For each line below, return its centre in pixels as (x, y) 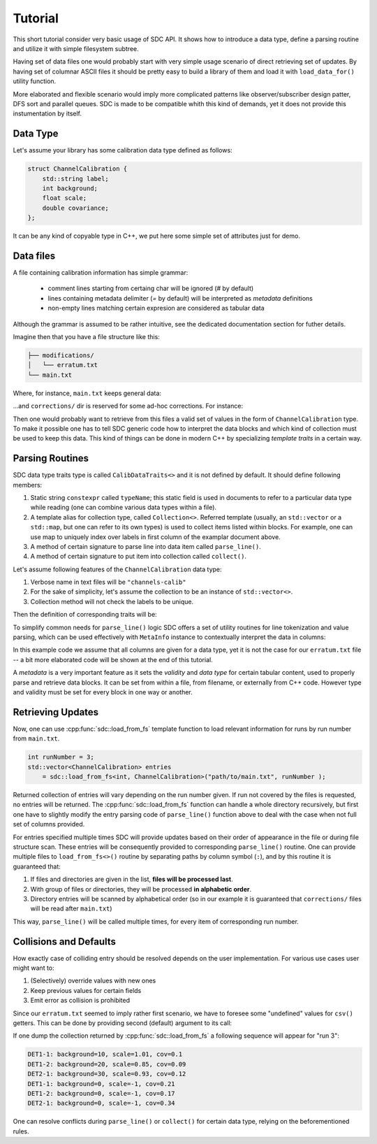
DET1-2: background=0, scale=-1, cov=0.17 (101, 1093)
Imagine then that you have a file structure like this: (86, 336)
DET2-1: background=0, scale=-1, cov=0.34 (101, 1103)
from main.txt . (36, 738)
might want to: (34, 968)
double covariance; (76, 208)
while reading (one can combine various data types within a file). (123, 508)
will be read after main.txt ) (71, 908)
